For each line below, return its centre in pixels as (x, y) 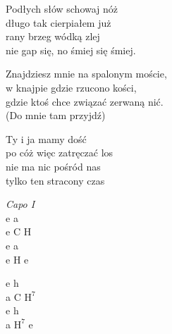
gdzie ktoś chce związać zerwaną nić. (85, 101)
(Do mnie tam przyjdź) (56, 115)
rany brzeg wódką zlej (53, 36)
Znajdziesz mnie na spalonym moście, (86, 74)
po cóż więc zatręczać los (60, 153)
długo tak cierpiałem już (59, 22)
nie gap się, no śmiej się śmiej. (71, 50)
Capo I (20, 204)
